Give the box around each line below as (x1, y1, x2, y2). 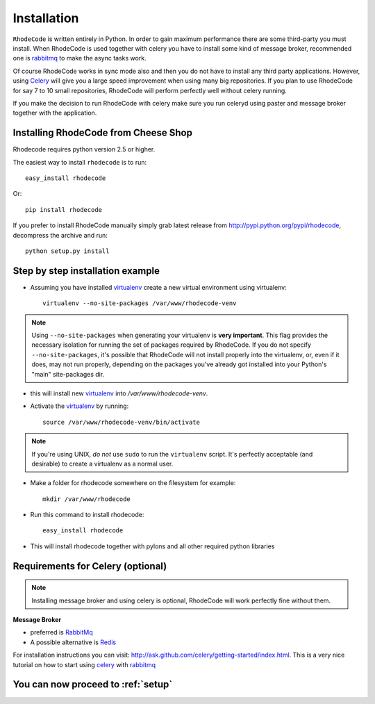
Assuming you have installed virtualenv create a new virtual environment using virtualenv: (30, 283, 287, 291)
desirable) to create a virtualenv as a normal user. (31, 459, 174, 468)
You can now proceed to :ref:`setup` (12, 678, 173, 691)
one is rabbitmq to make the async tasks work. (12, 54, 147, 63)
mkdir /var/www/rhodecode (42, 495, 131, 503)
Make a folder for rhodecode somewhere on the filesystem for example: (30, 479, 236, 487)
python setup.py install (25, 247, 110, 255)
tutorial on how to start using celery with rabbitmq (12, 660, 156, 669)
